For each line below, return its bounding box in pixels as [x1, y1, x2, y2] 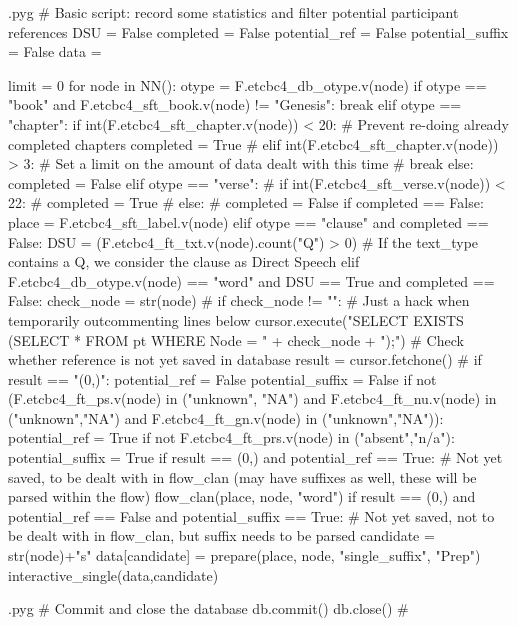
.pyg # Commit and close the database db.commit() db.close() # [8, 598, 409, 619]
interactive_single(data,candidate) [8, 564, 219, 585]
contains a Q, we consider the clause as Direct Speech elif [8, 251, 360, 272]
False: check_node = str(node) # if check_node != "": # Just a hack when [8, 290, 470, 311]
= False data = [8, 41, 102, 62]
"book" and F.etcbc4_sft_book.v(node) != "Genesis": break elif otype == [8, 94, 462, 115]
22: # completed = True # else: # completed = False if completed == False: [8, 192, 484, 213]
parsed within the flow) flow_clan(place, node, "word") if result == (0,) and [8, 486, 476, 507]
